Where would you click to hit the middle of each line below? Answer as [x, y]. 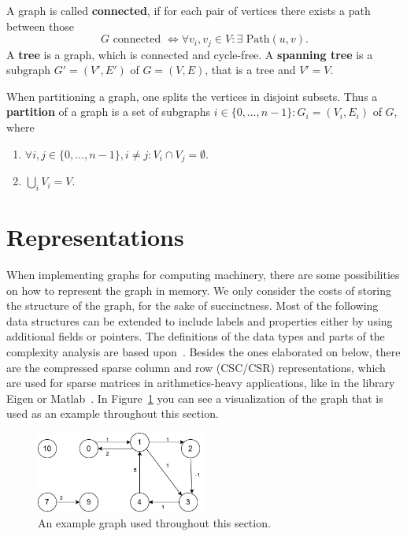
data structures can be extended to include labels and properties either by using [200, 320]
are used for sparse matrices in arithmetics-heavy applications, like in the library [201, 383]
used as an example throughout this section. [113, 413]
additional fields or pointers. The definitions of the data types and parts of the [196, 336]
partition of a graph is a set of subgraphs [109, 112]
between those [41, 26]
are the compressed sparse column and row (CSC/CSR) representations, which [196, 367]
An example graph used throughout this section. [154, 522]
